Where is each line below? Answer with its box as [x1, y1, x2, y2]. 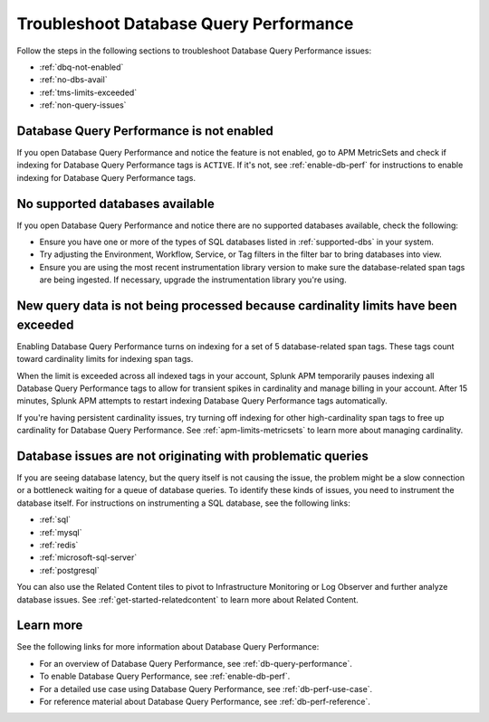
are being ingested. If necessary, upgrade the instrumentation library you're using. [39, 274, 348, 285]
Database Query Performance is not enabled [16, 123, 273, 138]
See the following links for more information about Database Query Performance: [16, 641, 320, 652]
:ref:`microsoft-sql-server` [39, 552, 138, 563]
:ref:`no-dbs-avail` [39, 74, 108, 85]
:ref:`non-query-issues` [39, 100, 127, 110]
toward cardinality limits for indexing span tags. [16, 354, 194, 365]
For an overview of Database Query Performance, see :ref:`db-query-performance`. [39, 658, 352, 669]
